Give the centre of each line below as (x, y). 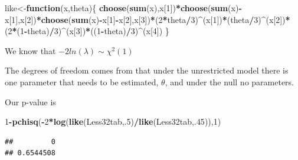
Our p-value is (30, 101)
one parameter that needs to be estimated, (82, 81)
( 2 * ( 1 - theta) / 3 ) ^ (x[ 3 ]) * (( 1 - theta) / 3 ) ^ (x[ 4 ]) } (87, 31)
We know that (30, 50)
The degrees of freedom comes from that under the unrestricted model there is (147, 70)
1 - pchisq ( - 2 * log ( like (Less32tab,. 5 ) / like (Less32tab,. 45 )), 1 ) (113, 121)
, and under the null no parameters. (230, 81)
